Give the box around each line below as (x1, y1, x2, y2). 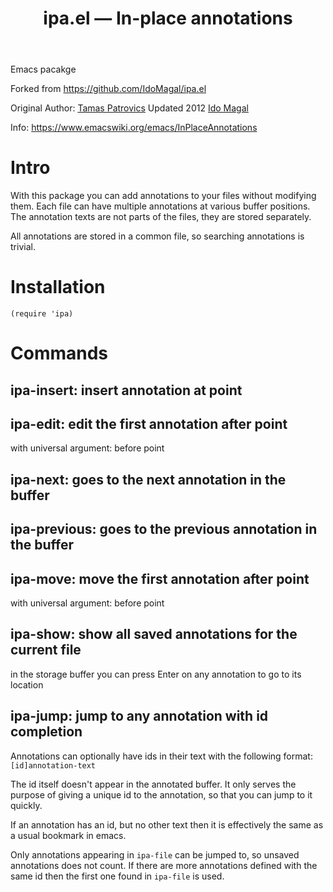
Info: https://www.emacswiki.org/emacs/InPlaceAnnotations (10, 122, 258, 134)
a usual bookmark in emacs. (10, 829, 127, 841)
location (10, 678, 44, 691)
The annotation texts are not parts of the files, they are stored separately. (10, 211, 312, 223)
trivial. (10, 241, 36, 253)
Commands (10, 342, 109, 365)
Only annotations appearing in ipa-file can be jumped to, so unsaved (10, 848, 300, 861)
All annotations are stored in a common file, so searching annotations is (10, 230, 305, 242)
